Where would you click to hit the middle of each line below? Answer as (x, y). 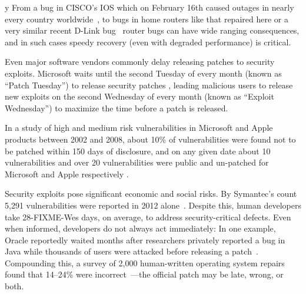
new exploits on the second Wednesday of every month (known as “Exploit (139, 96)
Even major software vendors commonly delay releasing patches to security (140, 62)
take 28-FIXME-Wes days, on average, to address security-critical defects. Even (148, 217)
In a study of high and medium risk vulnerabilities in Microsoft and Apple (139, 128)
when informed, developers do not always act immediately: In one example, (140, 228)
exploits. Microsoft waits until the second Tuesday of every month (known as (143, 73)
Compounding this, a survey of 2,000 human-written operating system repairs (145, 262)
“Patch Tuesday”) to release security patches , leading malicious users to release (149, 85)
